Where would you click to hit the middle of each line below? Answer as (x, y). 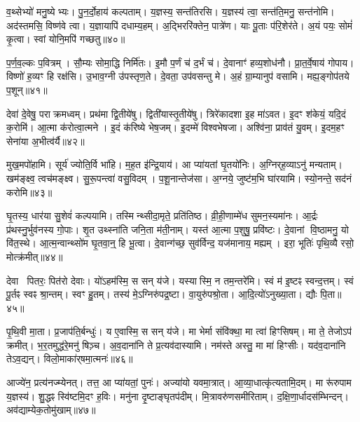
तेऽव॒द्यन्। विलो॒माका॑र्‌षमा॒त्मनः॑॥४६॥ (70, 359)
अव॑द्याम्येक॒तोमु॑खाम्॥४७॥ (51, 410)
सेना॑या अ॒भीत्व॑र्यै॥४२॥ (46, 141)
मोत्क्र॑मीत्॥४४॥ (35, 256)
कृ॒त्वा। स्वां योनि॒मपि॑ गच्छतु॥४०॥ (66, 39)
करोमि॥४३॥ (29, 192)
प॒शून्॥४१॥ (27, 89)
